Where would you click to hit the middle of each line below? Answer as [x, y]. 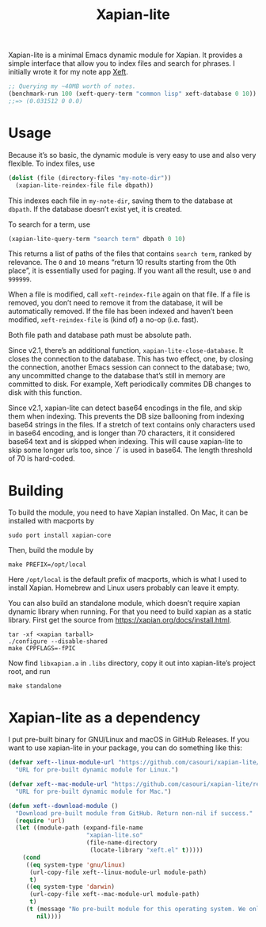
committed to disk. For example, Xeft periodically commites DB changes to [130, 384]
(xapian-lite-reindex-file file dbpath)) [85, 185]
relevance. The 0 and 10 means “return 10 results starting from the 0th [122, 262]
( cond [32, 857]
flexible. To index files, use [51, 163]
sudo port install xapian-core [60, 536]
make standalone [35, 686]
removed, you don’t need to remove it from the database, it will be [116, 303]
